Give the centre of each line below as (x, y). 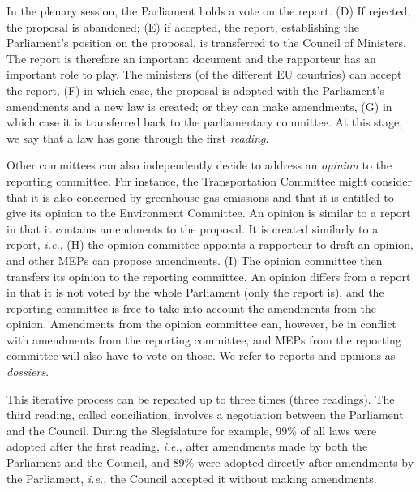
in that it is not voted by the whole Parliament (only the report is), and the (195, 292)
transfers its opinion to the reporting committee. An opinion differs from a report (209, 276)
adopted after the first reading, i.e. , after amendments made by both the (187, 446)
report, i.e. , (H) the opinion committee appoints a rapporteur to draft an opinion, (210, 244)
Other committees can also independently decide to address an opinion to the (199, 165)
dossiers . (28, 372)
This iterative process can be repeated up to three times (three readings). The (201, 398)
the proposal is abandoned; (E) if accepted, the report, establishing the (183, 26)
